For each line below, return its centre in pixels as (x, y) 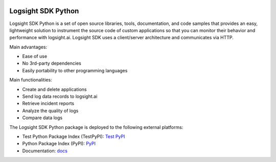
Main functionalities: (31, 80)
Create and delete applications (54, 89)
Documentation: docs (45, 151)
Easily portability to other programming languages (75, 70)
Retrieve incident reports (48, 103)
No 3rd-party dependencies (52, 63)
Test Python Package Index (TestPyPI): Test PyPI (74, 136)
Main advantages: (28, 47)
